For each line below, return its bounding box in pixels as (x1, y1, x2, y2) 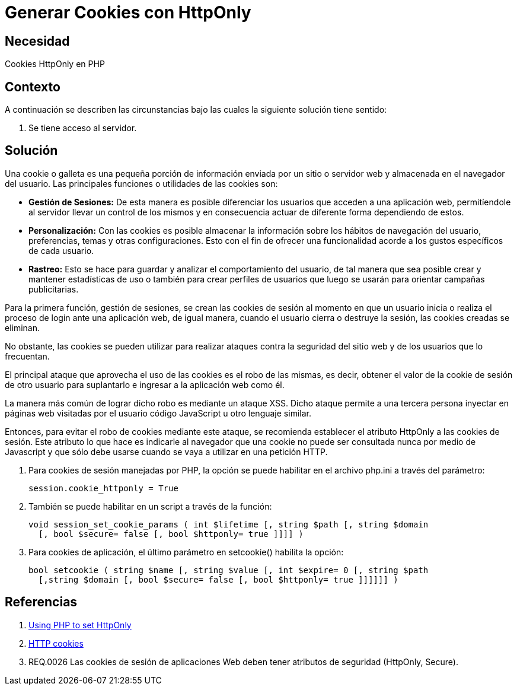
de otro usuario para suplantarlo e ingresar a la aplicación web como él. (5, 379, 285, 390)
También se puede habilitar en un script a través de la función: (28, 501, 272, 511)
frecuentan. (5, 351, 50, 361)
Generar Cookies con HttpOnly (5, 2, 251, 23)
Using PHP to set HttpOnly (28, 619, 132, 630)
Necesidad (5, 33, 70, 49)
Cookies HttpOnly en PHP (5, 59, 105, 69)
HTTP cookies (28, 638, 84, 648)
